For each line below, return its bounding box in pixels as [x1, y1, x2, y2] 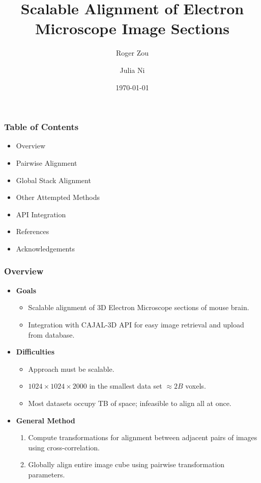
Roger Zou [115, 47, 149, 58]
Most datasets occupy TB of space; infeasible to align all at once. [28, 397, 231, 408]
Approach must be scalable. [28, 363, 114, 374]
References [16, 226, 49, 237]
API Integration [16, 209, 66, 219]
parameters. [28, 469, 65, 479]
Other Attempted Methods [16, 192, 100, 202]
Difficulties [16, 346, 55, 357]
